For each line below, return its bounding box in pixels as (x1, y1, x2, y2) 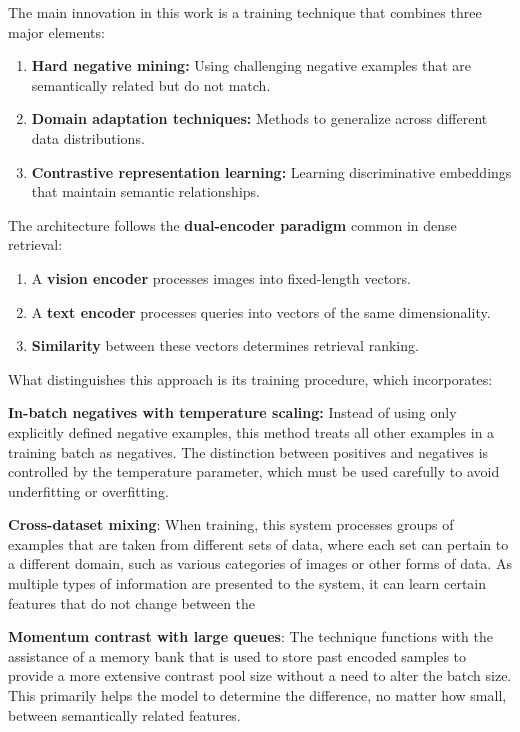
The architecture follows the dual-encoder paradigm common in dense (8, 214, 457, 235)
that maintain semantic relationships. (31, 181, 260, 202)
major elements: (8, 21, 105, 42)
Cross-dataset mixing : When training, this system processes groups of (8, 514, 454, 535)
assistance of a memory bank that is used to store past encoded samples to (8, 645, 467, 666)
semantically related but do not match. (31, 74, 271, 95)
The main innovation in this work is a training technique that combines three (8, 2, 482, 22)
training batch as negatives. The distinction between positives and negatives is (8, 441, 489, 462)
